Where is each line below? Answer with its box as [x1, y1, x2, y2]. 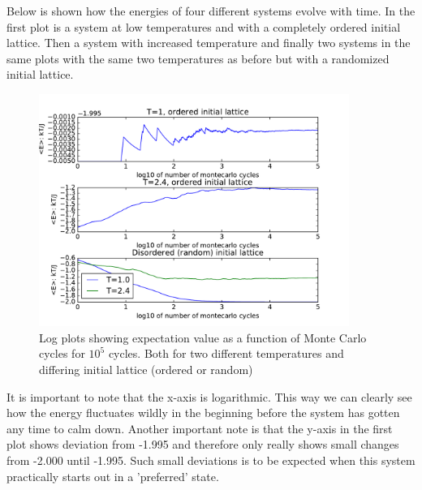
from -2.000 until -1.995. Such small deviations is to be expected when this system [6, 451, 416, 468]
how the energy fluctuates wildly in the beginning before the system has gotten [6, 404, 400, 421]
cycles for [39, 345, 85, 362]
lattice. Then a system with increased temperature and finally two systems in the [6, 34, 411, 51]
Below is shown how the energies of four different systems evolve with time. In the [6, 2, 416, 19]
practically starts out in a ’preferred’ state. [6, 467, 219, 484]
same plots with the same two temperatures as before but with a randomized [6, 49, 390, 67]
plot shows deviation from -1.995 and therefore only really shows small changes [6, 436, 399, 453]
